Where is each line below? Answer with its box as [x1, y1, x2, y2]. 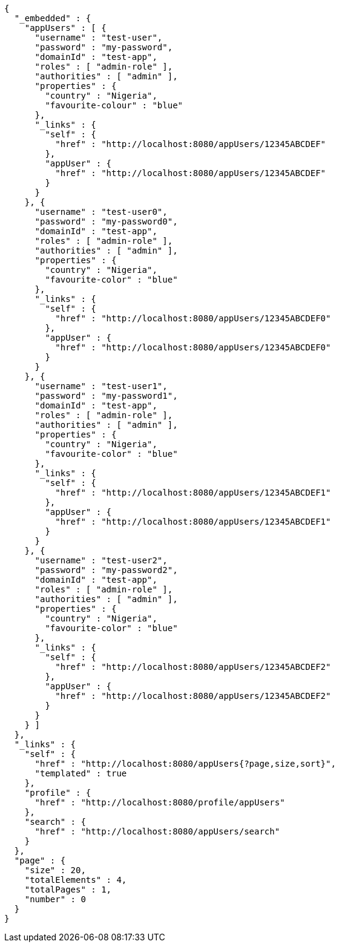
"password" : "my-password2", [35, 565, 178, 575]
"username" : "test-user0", [35, 207, 168, 217]
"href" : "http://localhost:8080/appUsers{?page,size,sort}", [35, 759, 336, 768]
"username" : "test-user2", [35, 555, 168, 565]
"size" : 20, [24, 865, 86, 875]
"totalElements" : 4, [24, 875, 127, 885]
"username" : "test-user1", [35, 381, 168, 391]
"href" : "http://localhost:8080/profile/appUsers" [35, 798, 285, 807]
